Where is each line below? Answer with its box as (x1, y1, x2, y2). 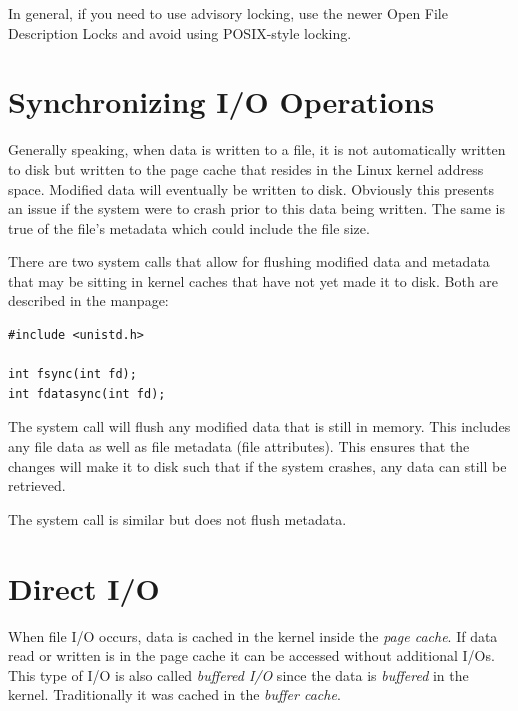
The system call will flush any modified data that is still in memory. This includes (8, 416, 511, 437)
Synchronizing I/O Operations (8, 81, 435, 122)
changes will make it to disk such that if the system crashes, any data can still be (8, 455, 507, 476)
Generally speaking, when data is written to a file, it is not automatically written (8, 139, 506, 160)
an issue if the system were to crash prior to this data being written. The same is (8, 198, 505, 219)
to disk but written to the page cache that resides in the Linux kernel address (8, 158, 484, 179)
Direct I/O (8, 567, 160, 608)
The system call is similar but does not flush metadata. (8, 508, 347, 529)
